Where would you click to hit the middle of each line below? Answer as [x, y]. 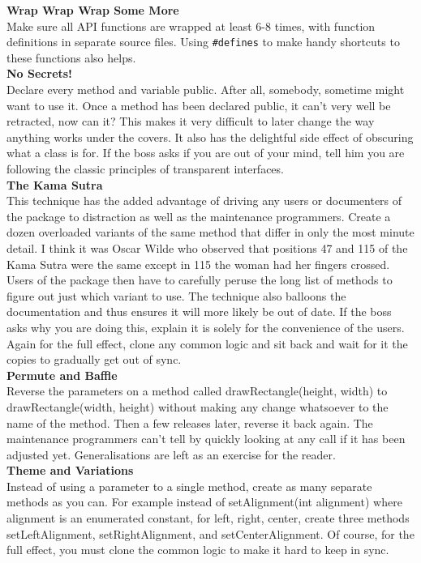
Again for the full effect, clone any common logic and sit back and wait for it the [207, 343]
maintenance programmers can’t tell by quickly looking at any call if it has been [206, 439]
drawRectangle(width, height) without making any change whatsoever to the [198, 406]
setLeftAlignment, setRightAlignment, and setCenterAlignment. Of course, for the [210, 533]
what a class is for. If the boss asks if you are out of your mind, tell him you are [206, 153]
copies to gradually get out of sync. [94, 359]
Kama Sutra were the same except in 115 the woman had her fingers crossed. [198, 264]
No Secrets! [40, 73]
